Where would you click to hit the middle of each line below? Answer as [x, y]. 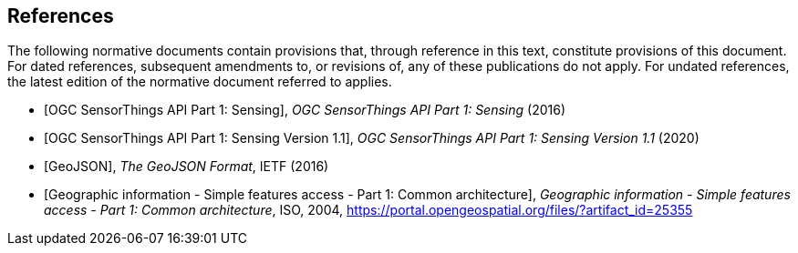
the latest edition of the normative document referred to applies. [200, 82]
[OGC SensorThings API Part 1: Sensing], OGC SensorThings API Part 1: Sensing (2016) [305, 110]
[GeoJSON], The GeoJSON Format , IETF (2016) [187, 167]
